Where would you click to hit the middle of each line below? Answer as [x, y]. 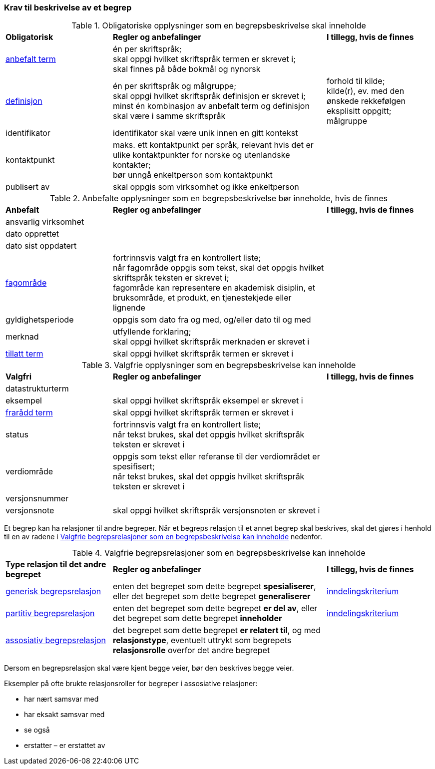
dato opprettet [32, 234]
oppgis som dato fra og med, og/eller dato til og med [212, 320]
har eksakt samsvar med [64, 715]
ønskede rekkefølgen [366, 101]
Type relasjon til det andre [56, 565]
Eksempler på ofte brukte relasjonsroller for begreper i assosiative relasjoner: [131, 684]
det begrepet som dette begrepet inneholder [198, 618]
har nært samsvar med [61, 699]
